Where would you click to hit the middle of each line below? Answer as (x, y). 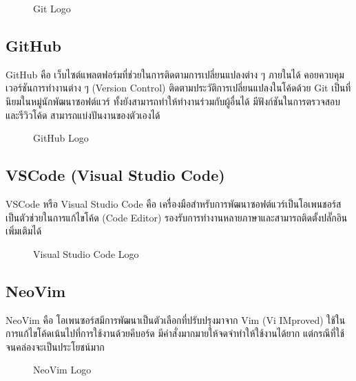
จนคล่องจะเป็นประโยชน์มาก (55, 346)
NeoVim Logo (62, 370)
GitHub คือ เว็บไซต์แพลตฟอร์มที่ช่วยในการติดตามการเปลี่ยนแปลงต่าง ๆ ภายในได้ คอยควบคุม (175, 74)
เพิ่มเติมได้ (24, 231)
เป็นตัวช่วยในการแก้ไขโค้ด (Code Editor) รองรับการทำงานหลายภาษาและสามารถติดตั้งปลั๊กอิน (177, 217)
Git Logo (52, 8)
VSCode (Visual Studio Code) (115, 175)
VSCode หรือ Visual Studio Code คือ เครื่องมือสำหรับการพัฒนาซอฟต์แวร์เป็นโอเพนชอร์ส (174, 203)
